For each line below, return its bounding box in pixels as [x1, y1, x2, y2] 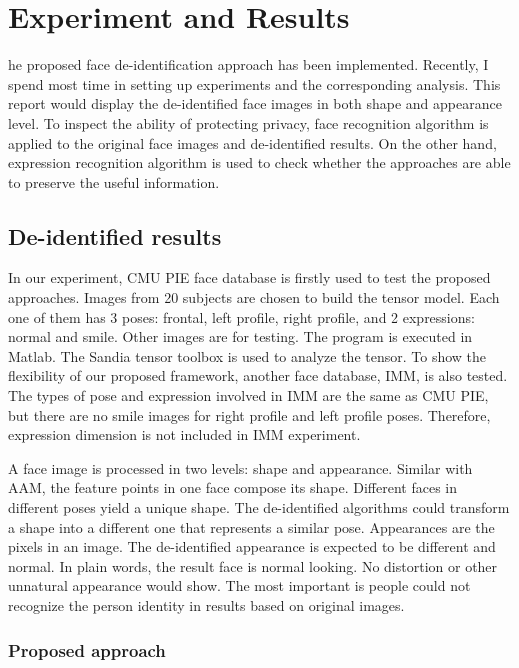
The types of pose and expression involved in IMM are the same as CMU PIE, [8, 385, 489, 406]
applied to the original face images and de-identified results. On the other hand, [8, 132, 497, 153]
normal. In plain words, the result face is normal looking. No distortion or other [8, 555, 498, 576]
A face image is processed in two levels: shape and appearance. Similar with [8, 457, 473, 478]
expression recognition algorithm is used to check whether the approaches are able [8, 152, 511, 173]
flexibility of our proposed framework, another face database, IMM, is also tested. [8, 365, 508, 386]
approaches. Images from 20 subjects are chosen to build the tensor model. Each [8, 287, 500, 308]
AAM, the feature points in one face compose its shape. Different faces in [8, 477, 458, 498]
